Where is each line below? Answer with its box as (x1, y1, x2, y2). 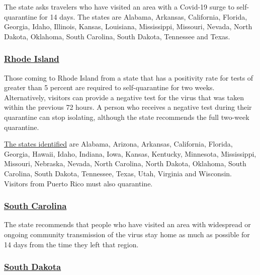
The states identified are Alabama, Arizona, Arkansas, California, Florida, (4, 139, 233, 149)
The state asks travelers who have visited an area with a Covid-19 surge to (4, 2, 234, 12)
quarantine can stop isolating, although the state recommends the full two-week (4, 111, 249, 122)
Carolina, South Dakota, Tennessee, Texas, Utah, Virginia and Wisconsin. (4, 168, 232, 178)
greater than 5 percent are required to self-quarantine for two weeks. (4, 82, 215, 93)
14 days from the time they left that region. (4, 239, 139, 249)
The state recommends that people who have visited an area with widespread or (4, 219, 251, 230)
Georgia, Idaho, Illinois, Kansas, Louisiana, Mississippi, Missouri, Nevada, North (4, 21, 252, 32)
